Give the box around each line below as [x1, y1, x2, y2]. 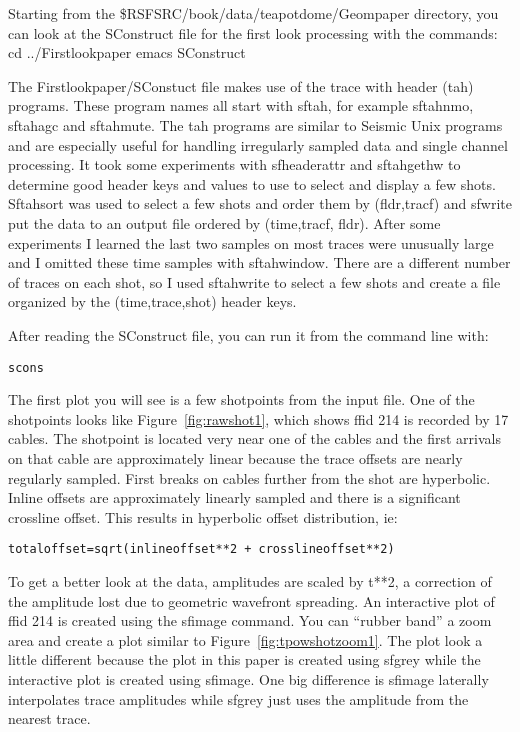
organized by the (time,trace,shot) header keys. [8, 291, 297, 312]
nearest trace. [8, 708, 91, 729]
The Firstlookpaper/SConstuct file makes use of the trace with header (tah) [8, 75, 474, 96]
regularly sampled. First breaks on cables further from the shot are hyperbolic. [8, 467, 491, 488]
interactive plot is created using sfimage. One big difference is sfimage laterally [8, 668, 489, 689]
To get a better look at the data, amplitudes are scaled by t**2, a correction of [8, 570, 492, 591]
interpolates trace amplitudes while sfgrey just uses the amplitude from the [8, 688, 469, 709]
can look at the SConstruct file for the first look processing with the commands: [8, 22, 498, 43]
